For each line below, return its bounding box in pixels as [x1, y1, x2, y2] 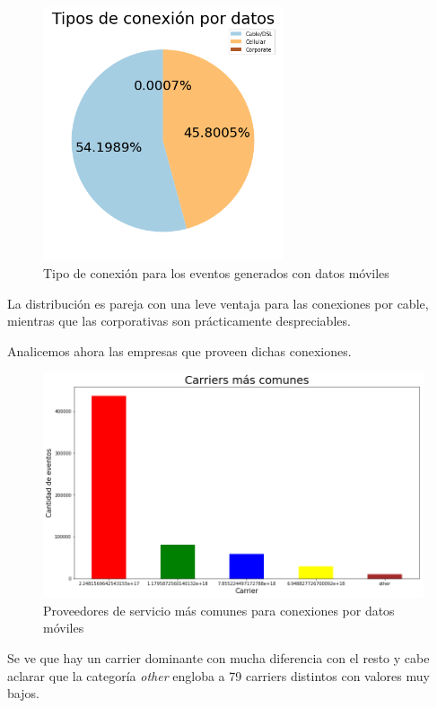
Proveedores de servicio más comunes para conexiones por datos [43, 600, 395, 619]
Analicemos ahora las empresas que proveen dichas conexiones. [7, 341, 352, 360]
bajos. [7, 684, 39, 703]
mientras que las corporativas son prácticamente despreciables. [7, 311, 351, 330]
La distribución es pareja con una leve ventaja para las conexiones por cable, [7, 293, 429, 312]
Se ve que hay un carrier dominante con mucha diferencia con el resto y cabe [7, 649, 430, 668]
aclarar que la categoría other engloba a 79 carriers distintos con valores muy [7, 666, 430, 685]
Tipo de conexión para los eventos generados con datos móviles [43, 264, 389, 283]
